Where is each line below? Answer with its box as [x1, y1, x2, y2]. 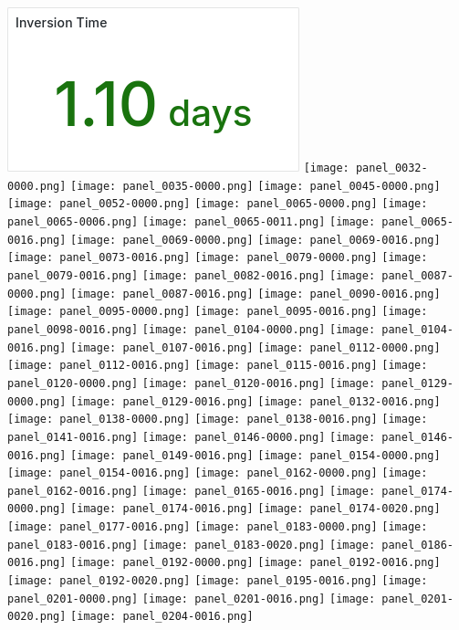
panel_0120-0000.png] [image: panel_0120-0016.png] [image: [7, 376, 376, 390]
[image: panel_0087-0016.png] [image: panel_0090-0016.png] [70, 287, 441, 300]
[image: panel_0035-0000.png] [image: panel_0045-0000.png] [70, 179, 441, 193]
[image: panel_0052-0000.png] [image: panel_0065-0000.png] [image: [7, 197, 428, 211]
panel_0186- [381, 538, 454, 551]
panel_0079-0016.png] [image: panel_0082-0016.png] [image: [7, 268, 376, 282]
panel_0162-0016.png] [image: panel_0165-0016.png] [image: [7, 484, 376, 498]
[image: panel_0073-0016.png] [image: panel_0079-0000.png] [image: [7, 251, 428, 265]
